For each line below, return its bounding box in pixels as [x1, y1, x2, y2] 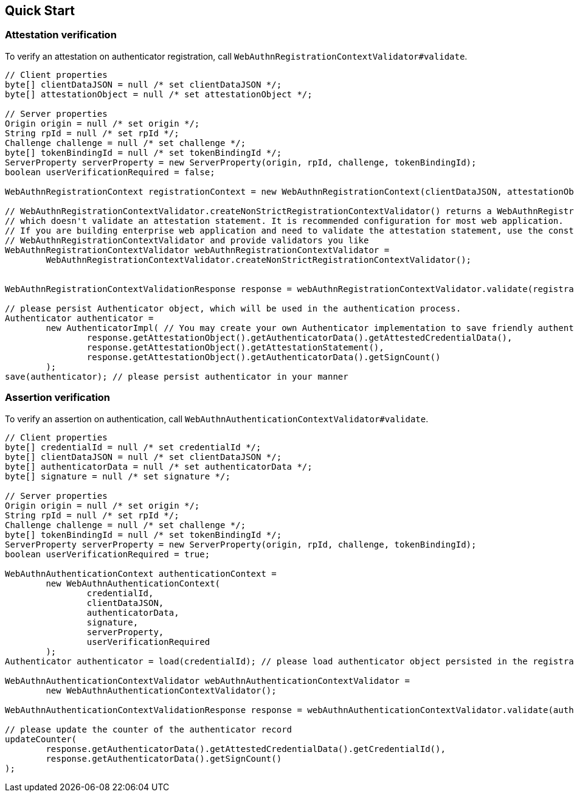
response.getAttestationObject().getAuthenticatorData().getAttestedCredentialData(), [86, 332, 513, 343]
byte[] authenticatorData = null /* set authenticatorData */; [5, 461, 313, 472]
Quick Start [5, 3, 75, 18]
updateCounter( [5, 734, 77, 744]
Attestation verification [5, 29, 117, 41]
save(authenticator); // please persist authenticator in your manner [5, 371, 348, 381]
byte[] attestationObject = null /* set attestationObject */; [5, 89, 313, 99]
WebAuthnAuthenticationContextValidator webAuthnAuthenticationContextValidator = [5, 675, 410, 686]
